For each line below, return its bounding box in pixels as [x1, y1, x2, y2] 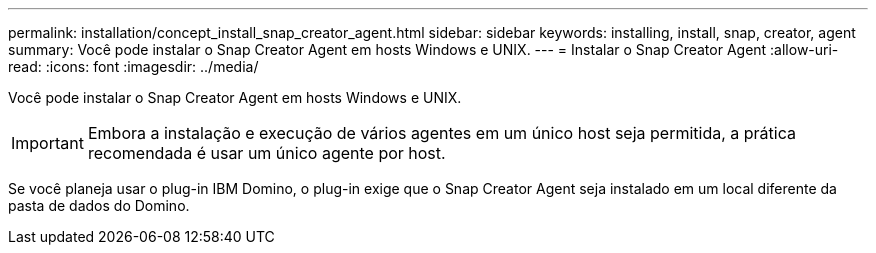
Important [11, 133, 84, 153]
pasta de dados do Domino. [8, 197, 190, 214]
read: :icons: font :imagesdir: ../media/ [8, 58, 259, 75]
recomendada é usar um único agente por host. [87, 143, 446, 163]
